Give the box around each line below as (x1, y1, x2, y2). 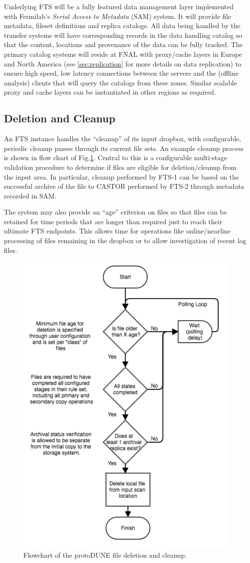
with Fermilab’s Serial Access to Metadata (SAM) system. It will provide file (4, 11, 231, 21)
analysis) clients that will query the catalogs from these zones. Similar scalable (4, 77, 237, 87)
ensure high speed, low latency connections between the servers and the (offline (4, 68, 239, 78)
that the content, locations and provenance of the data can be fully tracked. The (4, 39, 243, 50)
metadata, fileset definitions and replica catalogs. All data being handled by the (4, 20, 240, 31)
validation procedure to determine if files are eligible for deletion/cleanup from (4, 162, 237, 172)
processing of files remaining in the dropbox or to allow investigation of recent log (4, 235, 247, 246)
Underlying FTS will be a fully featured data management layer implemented (4, 1, 234, 11)
